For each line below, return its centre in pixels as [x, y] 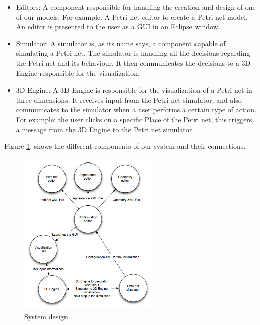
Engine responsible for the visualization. [78, 73]
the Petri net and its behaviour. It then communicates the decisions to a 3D [133, 63]
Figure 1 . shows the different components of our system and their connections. [125, 146]
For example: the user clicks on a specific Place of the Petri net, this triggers [134, 119]
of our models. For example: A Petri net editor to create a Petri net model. [132, 16]
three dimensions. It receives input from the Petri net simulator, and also [129, 99]
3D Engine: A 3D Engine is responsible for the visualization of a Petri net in [134, 90]
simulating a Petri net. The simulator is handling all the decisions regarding [133, 53]
